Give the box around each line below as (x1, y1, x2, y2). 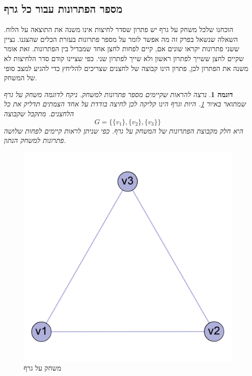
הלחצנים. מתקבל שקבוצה (4, 108, 74, 118)
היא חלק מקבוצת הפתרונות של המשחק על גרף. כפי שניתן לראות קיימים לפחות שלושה (4, 125, 244, 136)
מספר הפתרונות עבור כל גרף (4, 1, 123, 16)
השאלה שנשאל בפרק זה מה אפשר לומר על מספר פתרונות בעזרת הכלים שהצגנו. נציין (4, 34, 238, 44)
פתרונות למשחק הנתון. (4, 135, 66, 145)
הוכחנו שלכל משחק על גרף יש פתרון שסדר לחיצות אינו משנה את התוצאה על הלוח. (4, 24, 233, 34)
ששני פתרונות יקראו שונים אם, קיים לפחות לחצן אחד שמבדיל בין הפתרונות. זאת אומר (4, 43, 240, 54)
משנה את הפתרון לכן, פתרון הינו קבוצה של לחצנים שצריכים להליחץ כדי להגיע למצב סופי (4, 63, 249, 73)
